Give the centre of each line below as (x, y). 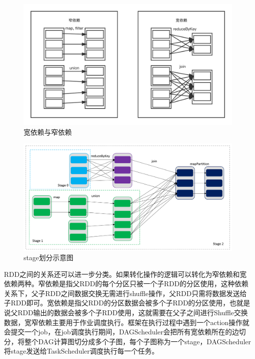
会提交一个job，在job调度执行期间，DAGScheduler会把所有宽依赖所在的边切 (125, 332)
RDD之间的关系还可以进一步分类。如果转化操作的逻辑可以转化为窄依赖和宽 (125, 274)
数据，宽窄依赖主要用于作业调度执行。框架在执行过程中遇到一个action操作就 (127, 322)
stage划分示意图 (49, 257)
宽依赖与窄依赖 (48, 132)
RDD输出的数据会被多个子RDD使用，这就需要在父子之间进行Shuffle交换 (133, 313)
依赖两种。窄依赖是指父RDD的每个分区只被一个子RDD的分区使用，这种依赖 (126, 284)
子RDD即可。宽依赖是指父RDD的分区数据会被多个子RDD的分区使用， (117, 303)
